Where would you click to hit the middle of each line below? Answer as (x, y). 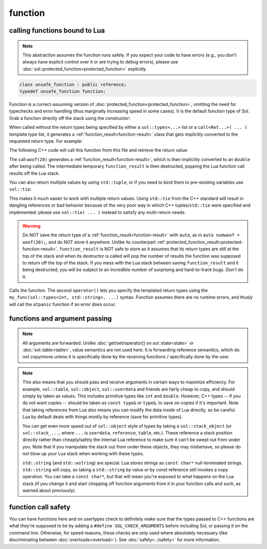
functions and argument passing (61, 318)
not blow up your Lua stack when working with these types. (83, 454)
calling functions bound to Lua (57, 30)
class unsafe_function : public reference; (73, 84)
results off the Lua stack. (34, 173)
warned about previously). (49, 491)
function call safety (40, 507)
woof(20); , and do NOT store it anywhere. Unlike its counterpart (89, 242)
